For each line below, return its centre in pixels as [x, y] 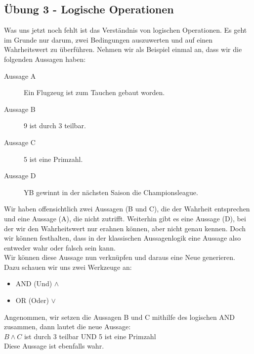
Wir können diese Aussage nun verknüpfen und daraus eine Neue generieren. [120, 257]
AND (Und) [34, 283]
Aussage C [20, 142]
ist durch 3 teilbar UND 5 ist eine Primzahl [90, 336]
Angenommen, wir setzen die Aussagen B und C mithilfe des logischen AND [120, 317]
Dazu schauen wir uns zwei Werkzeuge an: [68, 267]
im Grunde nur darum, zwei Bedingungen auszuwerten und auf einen [108, 39]
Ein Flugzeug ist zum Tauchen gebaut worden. [94, 92]
